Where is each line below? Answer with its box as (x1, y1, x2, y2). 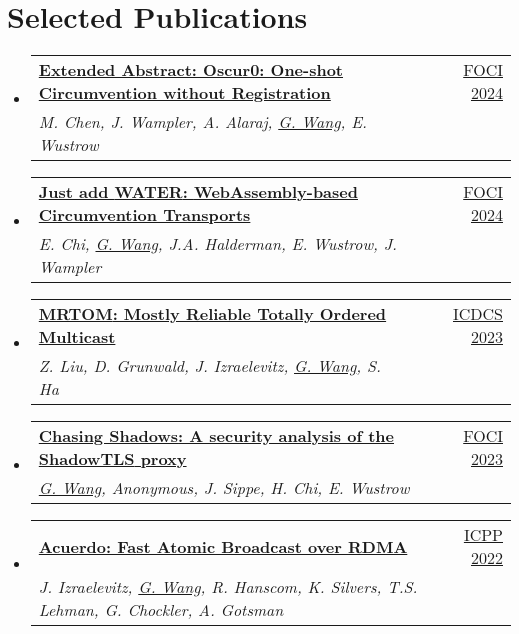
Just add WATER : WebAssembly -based (38, 180, 358, 204)
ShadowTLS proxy (38, 447, 187, 471)
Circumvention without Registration (38, 81, 331, 105)
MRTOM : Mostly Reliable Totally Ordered (38, 302, 387, 326)
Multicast (38, 325, 116, 349)
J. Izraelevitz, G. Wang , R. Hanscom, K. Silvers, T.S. (38, 575, 418, 599)
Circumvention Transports (38, 203, 251, 227)
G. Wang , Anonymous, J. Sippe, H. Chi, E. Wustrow (38, 476, 410, 500)
